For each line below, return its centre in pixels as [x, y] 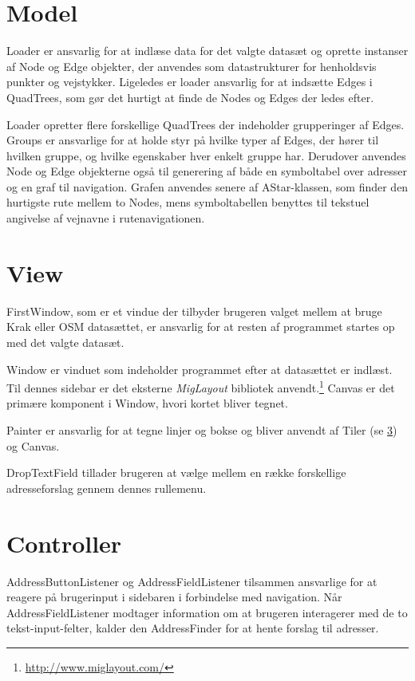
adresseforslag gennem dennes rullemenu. [107, 488]
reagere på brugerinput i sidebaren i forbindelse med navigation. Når [174, 597]
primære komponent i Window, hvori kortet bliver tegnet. [147, 403]
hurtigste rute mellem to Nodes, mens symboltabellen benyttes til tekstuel [188, 202]
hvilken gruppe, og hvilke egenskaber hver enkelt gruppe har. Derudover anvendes [206, 155]
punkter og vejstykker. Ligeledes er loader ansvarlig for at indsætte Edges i [190, 82]
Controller [64, 543]
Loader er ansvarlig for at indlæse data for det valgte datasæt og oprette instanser [207, 51]
